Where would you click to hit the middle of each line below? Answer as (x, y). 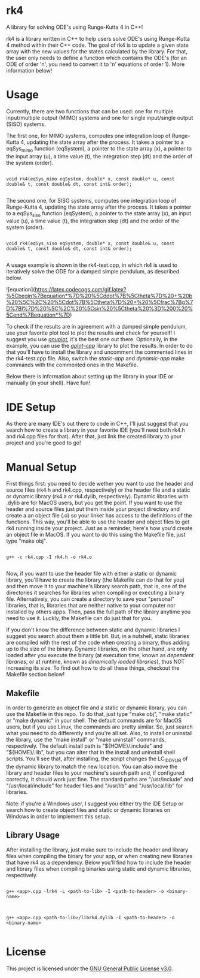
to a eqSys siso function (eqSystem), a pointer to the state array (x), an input (99, 214)
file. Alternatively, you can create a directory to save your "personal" (90, 599)
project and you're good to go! (44, 443)
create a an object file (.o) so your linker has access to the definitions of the (99, 516)
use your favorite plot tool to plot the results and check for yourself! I (90, 333)
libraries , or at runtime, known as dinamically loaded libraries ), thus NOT (96, 662)
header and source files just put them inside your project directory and (93, 509)
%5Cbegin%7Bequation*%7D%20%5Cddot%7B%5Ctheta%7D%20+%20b (99, 296)
